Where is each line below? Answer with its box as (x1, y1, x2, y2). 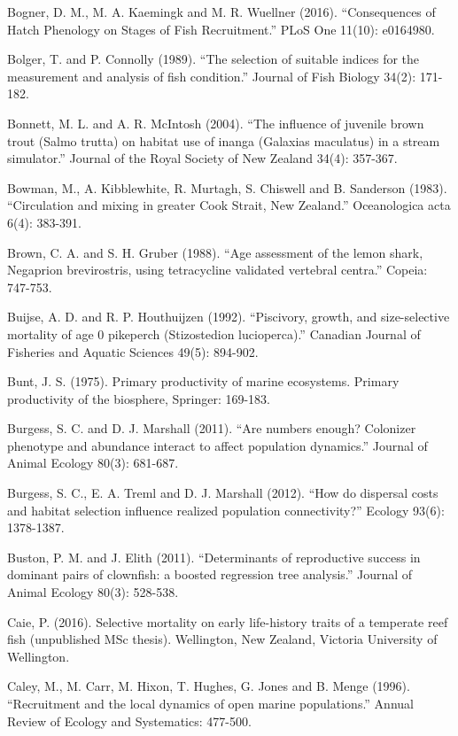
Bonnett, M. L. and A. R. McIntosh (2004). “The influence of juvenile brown (7, 113, 424, 132)
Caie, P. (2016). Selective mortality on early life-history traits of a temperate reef (7, 612, 448, 631)
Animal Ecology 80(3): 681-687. (7, 453, 179, 472)
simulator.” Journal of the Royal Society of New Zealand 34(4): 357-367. (7, 149, 398, 167)
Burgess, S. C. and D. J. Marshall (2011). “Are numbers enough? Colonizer (7, 419, 416, 438)
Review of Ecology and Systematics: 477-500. (7, 711, 252, 730)
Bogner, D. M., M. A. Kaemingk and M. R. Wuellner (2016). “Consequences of (7, 3, 436, 20)
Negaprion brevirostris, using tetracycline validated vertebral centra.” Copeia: (7, 260, 428, 279)
